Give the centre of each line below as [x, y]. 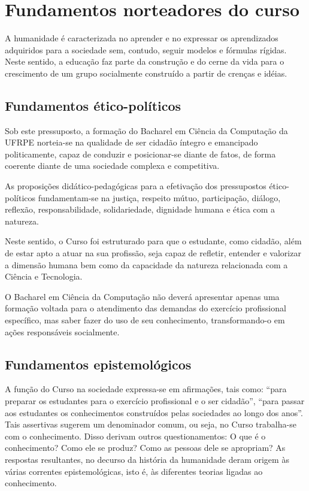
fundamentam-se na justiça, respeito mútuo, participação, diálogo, [159, 197]
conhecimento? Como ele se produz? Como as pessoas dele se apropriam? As [145, 448]
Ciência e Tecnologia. [44, 276]
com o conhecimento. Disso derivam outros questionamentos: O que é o [135, 436]
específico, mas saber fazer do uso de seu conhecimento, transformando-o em [145, 320]
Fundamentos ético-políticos [93, 105]
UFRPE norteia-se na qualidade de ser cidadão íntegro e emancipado [131, 142]
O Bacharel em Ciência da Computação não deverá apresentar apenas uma [142, 296]
